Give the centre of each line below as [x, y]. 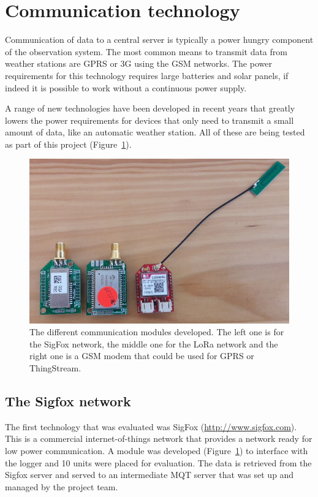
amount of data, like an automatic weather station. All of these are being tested [155, 132]
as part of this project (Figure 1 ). [68, 144]
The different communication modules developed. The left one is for [157, 332]
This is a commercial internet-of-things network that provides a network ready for [159, 438]
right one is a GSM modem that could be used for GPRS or [142, 356]
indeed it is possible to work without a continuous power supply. [126, 87]
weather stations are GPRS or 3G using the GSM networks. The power [138, 63]
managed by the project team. [62, 486]
